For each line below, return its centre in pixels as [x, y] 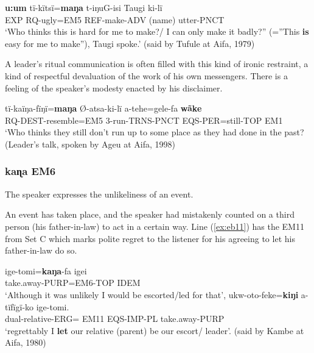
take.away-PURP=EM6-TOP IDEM [73, 283]
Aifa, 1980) [26, 342]
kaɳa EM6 [30, 171]
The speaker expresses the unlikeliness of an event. [99, 194]
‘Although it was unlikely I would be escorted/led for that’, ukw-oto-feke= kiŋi [152, 294]
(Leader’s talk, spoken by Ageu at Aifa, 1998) [90, 144]
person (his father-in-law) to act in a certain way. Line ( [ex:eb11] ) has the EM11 [155, 226]
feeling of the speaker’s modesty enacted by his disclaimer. [114, 87]
